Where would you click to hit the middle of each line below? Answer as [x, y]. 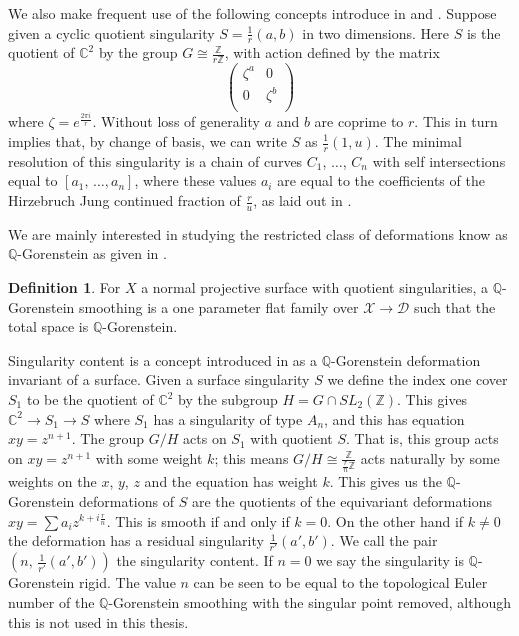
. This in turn [456, 121]
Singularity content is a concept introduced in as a [163, 359]
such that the [454, 306]
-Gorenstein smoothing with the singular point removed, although [309, 602]
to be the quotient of [90, 399]
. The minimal [418, 141]
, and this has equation [394, 418]
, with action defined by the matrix [332, 52]
